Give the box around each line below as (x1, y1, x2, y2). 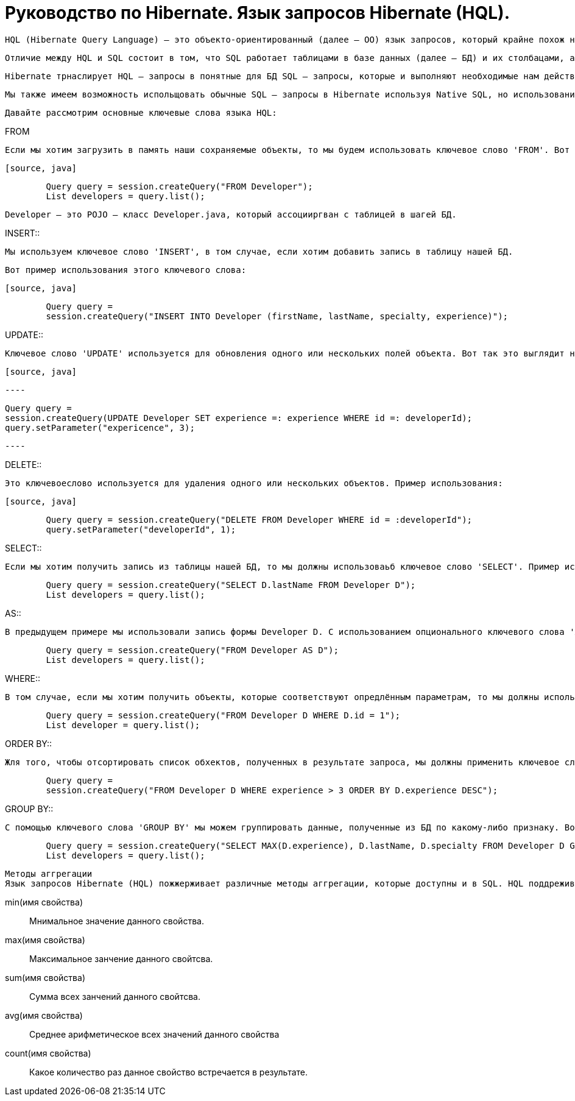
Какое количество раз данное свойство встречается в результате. (29, 1066, 308, 1077)
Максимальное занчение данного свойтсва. (29, 953, 213, 964)
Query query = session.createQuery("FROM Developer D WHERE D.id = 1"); (46, 710, 401, 720)
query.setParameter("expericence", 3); (5, 422, 195, 433)
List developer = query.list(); (46, 720, 200, 730)
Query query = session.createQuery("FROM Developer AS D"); (46, 645, 339, 655)
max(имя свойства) (5, 934, 85, 945)
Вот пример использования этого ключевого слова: (5, 264, 247, 275)
